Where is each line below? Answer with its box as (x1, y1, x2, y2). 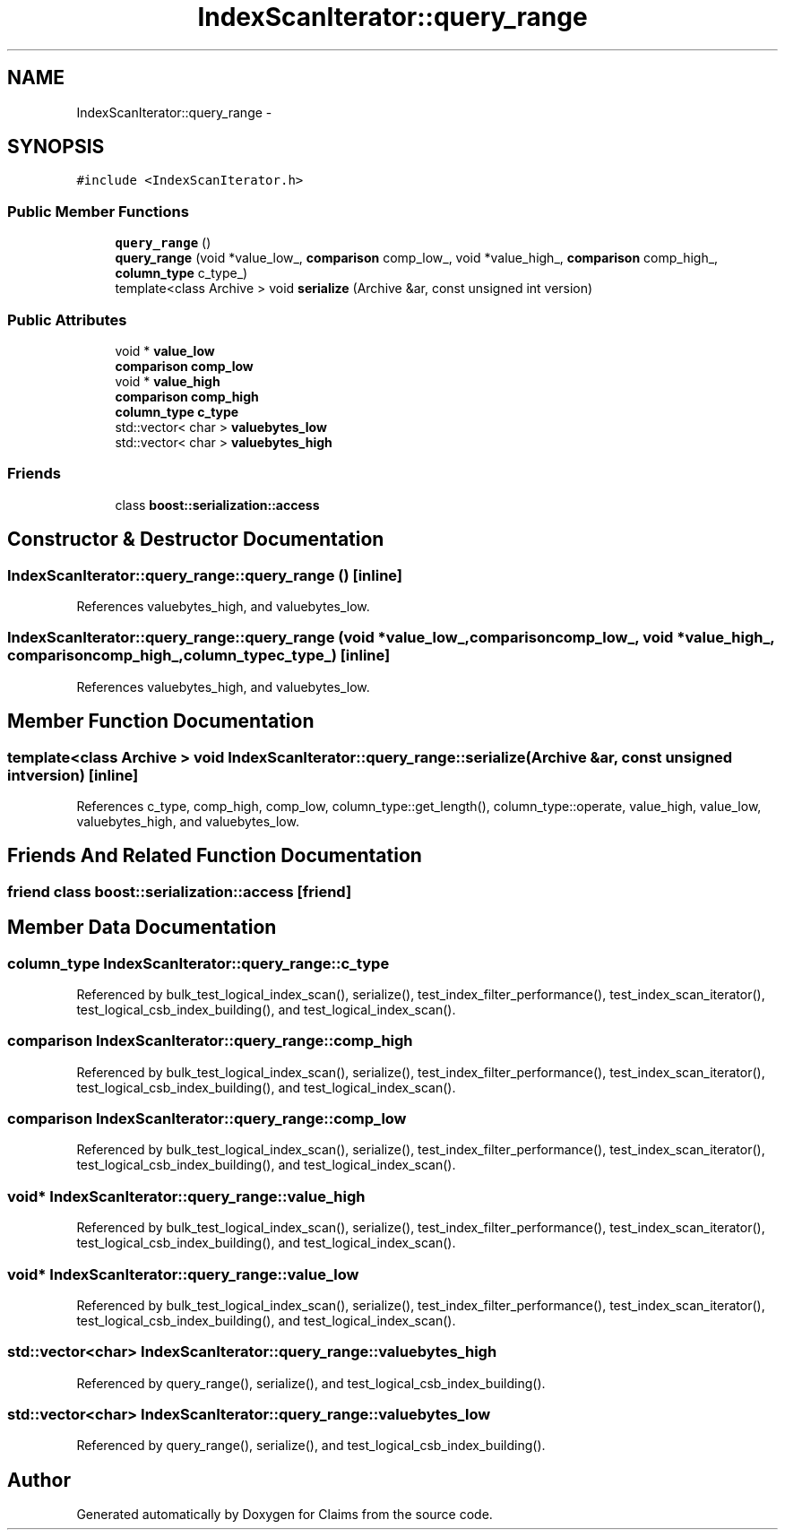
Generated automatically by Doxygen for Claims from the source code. (76, 1507, 493, 1523)
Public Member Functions (7, 202, 189, 220)
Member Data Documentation (7, 916, 277, 939)
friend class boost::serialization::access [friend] (7, 882, 352, 901)
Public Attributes (7, 310, 127, 329)
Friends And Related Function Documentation (7, 844, 422, 868)
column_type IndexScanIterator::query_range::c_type (7, 954, 390, 972)
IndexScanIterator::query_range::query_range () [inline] (7, 566, 403, 584)
